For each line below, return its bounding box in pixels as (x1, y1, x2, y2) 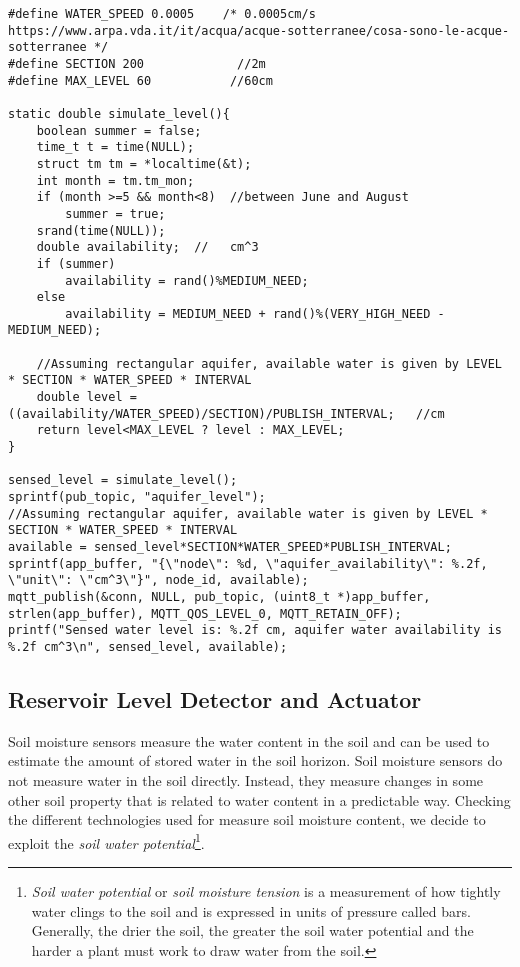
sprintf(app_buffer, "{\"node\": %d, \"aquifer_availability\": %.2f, (8, 556, 488, 571)
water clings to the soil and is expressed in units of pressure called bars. (31, 900, 471, 921)
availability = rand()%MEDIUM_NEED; (65, 273, 309, 288)
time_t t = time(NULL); (36, 140, 195, 155)
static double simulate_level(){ (8, 106, 230, 121)
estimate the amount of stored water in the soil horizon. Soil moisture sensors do (8, 750, 503, 771)
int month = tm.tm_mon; (36, 173, 195, 188)
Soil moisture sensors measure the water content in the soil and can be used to (8, 730, 490, 751)
